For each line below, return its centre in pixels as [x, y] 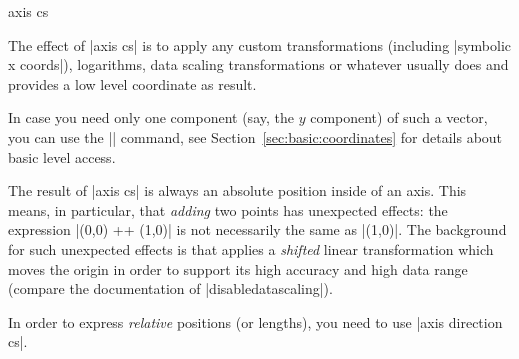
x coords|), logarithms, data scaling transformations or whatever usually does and [258, 64]
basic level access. [62, 156]
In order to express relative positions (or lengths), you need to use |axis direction [255, 321]
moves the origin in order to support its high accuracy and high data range [238, 268]
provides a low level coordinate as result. [132, 83]
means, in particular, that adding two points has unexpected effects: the [228, 209]
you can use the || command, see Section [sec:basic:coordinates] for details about [255, 136]
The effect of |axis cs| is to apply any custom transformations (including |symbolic [260, 44]
